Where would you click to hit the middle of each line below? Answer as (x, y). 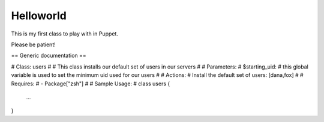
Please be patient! (34, 44)
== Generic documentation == (49, 56)
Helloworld (39, 16)
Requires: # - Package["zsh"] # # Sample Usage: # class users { (91, 84)
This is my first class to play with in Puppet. (64, 34)
